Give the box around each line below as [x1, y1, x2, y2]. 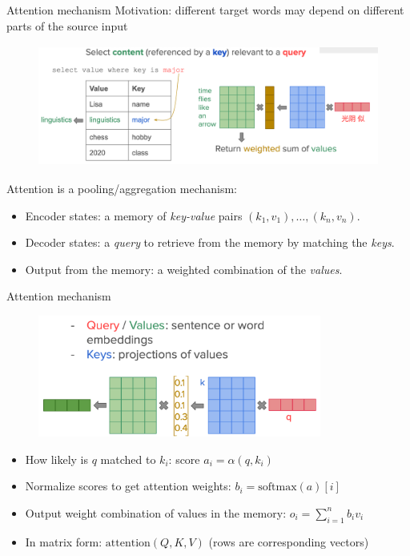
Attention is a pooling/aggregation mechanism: [6, 179, 237, 196]
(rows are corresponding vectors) [208, 533, 369, 550]
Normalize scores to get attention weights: [25, 477, 231, 494]
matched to [100, 450, 156, 467]
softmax [258, 481, 297, 494]
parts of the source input [6, 17, 128, 34]
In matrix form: [25, 533, 102, 550]
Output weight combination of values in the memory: [25, 504, 287, 521]
